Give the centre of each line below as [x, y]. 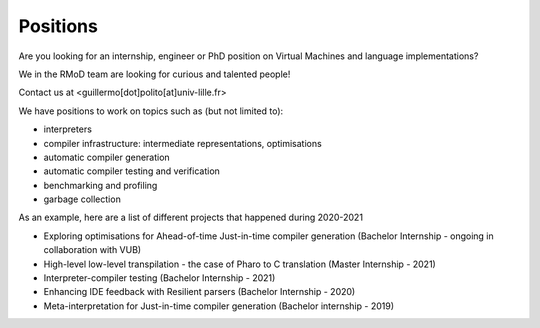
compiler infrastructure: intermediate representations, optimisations [182, 143]
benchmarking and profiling [100, 185]
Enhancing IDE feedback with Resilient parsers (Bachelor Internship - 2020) [199, 292]
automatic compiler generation [106, 157]
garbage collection [82, 199]
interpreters [67, 129]
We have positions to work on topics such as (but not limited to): [151, 111]
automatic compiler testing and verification [131, 171]
